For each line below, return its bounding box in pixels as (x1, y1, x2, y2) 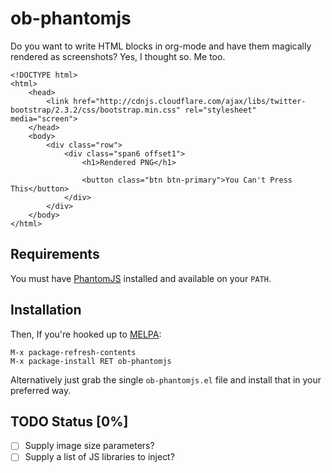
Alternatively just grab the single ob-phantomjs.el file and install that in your (10, 373, 322, 386)
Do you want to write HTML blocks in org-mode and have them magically (10, 40, 312, 52)
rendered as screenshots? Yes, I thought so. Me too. (10, 50, 226, 62)
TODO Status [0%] (10, 413, 129, 430)
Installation (10, 302, 82, 319)
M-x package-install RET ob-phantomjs (10, 356, 172, 366)
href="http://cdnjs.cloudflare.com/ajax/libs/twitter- (73, 96, 307, 106)
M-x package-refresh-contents (10, 347, 137, 357)
